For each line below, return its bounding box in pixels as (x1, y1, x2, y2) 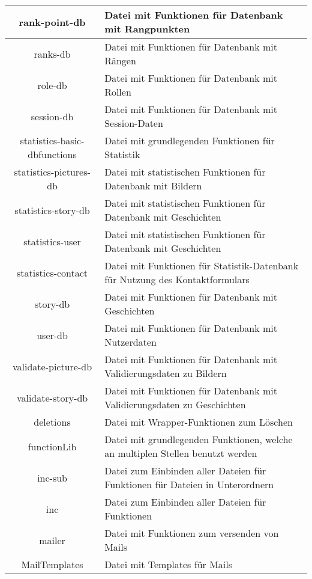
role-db (37, 78, 67, 92)
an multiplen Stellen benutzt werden (104, 446, 257, 460)
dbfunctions (28, 147, 77, 161)
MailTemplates (21, 557, 83, 571)
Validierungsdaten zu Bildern (104, 366, 227, 380)
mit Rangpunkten (104, 22, 190, 35)
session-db (31, 109, 74, 123)
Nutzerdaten (104, 335, 157, 349)
